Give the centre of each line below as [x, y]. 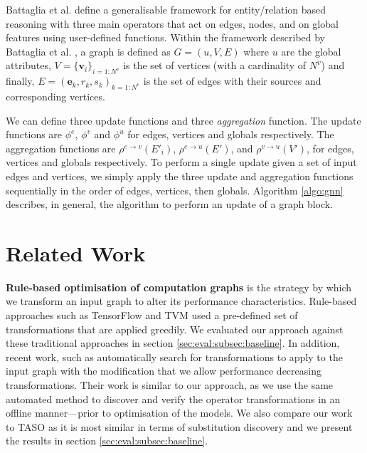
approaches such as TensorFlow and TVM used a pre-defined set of [152, 315]
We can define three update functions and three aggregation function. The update [183, 120]
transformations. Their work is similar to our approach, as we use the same [170, 385]
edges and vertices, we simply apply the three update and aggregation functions [180, 176]
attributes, [28, 65]
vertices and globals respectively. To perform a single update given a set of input [181, 162]
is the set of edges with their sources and [232, 81]
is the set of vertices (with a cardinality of [215, 65]
